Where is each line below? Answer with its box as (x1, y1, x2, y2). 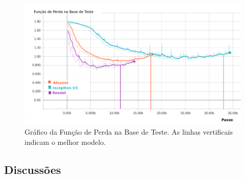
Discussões (4, 161, 61, 177)
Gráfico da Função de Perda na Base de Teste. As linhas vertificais (24, 126, 233, 137)
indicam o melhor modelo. (24, 136, 106, 147)
